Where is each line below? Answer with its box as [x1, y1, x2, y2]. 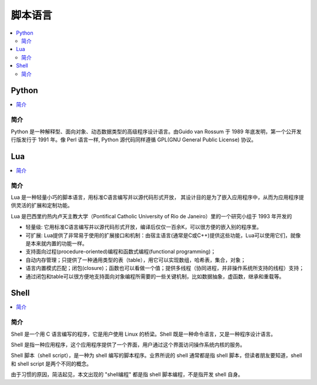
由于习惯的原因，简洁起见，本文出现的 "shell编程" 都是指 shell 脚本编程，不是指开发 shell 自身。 [11, 371, 244, 378]
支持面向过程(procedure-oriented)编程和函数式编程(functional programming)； [25, 248, 216, 255]
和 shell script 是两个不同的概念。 [11, 360, 92, 367]
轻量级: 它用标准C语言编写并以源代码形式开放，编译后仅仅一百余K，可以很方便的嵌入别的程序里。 [25, 224, 262, 231]
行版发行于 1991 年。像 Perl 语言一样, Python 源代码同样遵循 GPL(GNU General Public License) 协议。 [11, 136, 257, 143]
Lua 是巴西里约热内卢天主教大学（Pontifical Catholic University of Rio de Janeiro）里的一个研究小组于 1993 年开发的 [11, 212, 292, 219]
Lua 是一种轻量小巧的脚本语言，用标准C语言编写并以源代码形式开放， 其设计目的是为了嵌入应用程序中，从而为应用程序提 [11, 194, 305, 201]
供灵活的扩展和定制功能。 [11, 202, 73, 209]
